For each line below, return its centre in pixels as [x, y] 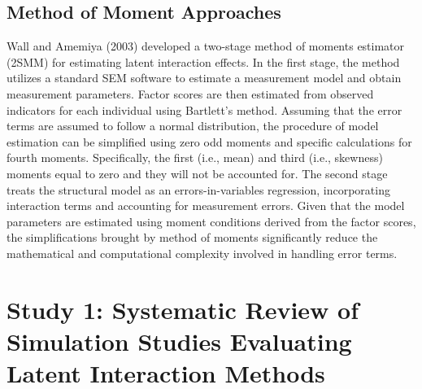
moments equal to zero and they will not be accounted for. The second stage [197, 173]
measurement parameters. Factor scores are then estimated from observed [190, 93]
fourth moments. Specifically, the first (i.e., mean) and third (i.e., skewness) [195, 157]
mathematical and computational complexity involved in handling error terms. [202, 253]
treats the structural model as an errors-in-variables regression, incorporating [198, 189]
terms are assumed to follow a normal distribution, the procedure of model [193, 126]
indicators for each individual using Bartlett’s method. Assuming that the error [204, 109]
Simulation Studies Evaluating [179, 341]
